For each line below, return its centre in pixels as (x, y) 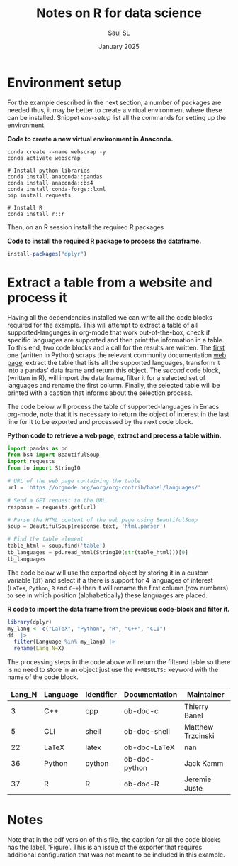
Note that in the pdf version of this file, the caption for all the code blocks (114, 840)
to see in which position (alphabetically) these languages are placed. (107, 595)
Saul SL (119, 33)
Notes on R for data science (119, 13)
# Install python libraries (49, 171)
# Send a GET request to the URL (57, 500)
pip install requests (39, 195)
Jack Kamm (204, 764)
